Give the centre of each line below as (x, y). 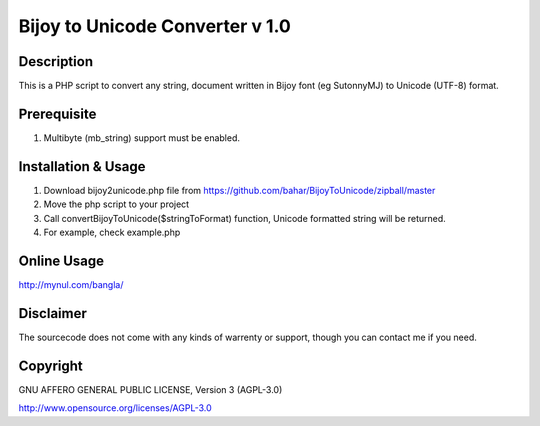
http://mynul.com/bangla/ (71, 284)
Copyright (51, 365)
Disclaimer (52, 313)
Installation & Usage (82, 166)
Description (56, 61)
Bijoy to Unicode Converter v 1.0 (155, 26)
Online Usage (61, 260)
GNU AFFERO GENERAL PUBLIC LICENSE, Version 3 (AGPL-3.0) (150, 389)
